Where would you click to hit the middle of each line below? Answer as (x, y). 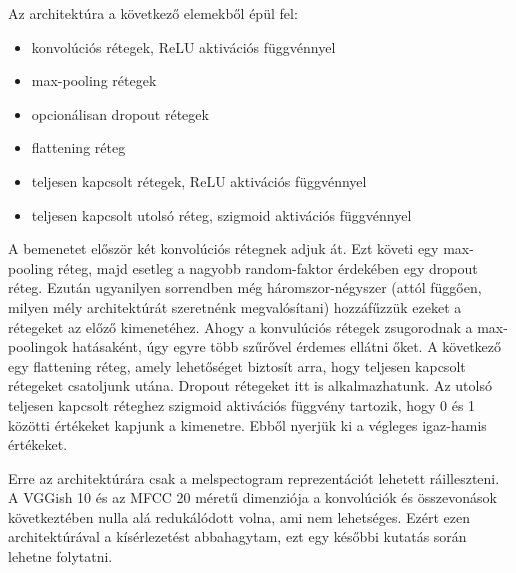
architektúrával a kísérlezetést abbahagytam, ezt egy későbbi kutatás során (237, 536)
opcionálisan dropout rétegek (120, 113)
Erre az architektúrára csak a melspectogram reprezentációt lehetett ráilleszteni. (254, 477)
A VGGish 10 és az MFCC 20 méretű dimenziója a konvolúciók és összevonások (252, 497)
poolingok (38, 346)
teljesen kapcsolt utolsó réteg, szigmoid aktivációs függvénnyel (221, 214)
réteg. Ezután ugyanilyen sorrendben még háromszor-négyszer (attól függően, (245, 287)
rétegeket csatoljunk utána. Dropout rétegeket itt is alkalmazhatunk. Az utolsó (250, 385)
